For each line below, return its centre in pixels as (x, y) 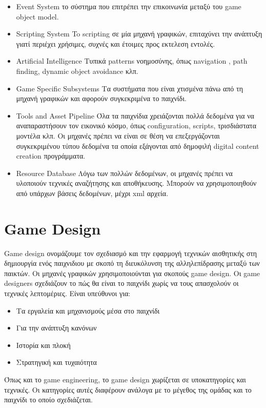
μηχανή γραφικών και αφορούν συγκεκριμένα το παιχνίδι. (101, 98)
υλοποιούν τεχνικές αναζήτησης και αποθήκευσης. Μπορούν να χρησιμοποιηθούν (136, 183)
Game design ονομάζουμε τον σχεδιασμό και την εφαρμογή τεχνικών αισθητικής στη (131, 253)
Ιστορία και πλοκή (43, 345)
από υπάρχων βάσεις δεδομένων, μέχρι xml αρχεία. (92, 193)
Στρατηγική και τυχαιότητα (56, 362)
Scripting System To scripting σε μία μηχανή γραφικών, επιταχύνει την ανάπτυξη (139, 34)
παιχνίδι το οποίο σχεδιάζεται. (48, 400)
